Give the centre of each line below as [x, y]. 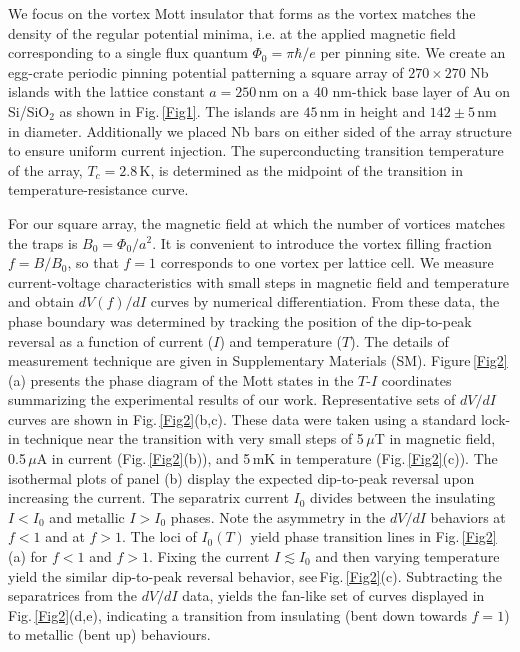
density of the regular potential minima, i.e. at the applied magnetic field [232, 32]
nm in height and [372, 110]
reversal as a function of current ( [111, 340]
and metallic [87, 516]
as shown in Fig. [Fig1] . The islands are [179, 110]
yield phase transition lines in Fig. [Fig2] [373, 536]
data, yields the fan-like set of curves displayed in [333, 595]
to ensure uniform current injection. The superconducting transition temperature [256, 150]
